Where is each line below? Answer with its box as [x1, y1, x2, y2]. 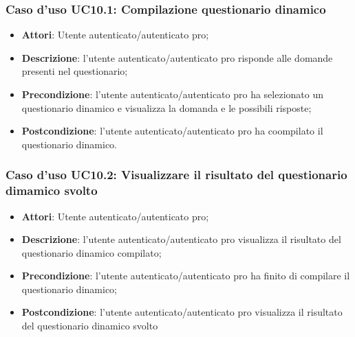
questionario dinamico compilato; [21, 245, 162, 259]
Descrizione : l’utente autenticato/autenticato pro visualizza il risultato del [21, 232, 341, 246]
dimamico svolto [6, 182, 98, 199]
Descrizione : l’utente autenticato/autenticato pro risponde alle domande [21, 50, 333, 65]
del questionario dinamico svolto [21, 318, 158, 333]
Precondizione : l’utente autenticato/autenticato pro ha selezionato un [21, 87, 323, 101]
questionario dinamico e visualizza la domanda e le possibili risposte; [21, 100, 312, 115]
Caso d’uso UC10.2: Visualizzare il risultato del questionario [6, 166, 347, 183]
